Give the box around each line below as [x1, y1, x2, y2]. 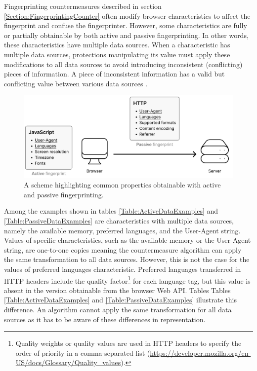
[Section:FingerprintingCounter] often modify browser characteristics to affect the [4, 10, 251, 21]
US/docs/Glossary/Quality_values [15, 357, 121, 368]
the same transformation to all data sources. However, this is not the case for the [4, 254, 250, 264]
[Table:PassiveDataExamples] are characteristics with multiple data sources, [4, 216, 234, 225]
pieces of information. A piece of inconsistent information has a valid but [4, 69, 225, 79]
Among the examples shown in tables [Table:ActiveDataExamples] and [4, 206, 218, 216]
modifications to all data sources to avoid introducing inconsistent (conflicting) [4, 59, 243, 69]
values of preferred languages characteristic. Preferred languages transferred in [4, 263, 241, 274]
